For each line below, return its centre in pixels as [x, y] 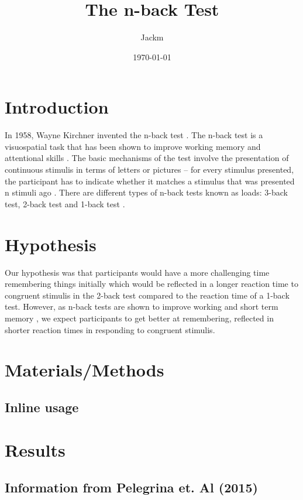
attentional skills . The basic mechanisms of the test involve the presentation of [147, 158]
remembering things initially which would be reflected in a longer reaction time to [151, 284]
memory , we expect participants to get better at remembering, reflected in [139, 318]
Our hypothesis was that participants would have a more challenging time [137, 272]
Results [35, 450]
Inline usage [42, 407]
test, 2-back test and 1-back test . [65, 203]
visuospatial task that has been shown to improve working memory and [133, 146]
